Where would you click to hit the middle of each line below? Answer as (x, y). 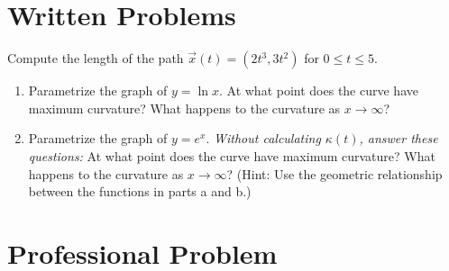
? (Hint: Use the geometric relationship (334, 173)
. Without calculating (263, 138)
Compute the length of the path (96, 58)
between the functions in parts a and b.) (140, 191)
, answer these (399, 138)
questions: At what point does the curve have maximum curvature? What (232, 155)
